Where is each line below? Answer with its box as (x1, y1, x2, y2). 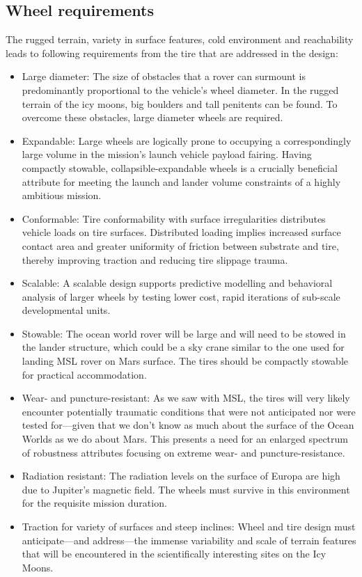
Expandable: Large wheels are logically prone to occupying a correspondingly (22, 133, 352, 148)
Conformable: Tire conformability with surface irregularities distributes (22, 211, 326, 226)
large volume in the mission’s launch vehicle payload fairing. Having (22, 147, 312, 161)
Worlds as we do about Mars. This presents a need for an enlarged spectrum (22, 432, 348, 446)
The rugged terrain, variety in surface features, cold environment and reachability (6, 32, 354, 47)
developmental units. (22, 303, 111, 317)
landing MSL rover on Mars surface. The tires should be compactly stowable (22, 354, 349, 368)
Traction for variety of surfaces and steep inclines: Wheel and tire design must (22, 519, 356, 534)
